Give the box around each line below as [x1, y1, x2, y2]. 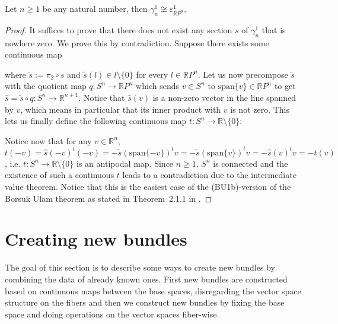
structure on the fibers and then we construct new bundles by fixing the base [5, 296, 285, 309]
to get [274, 80, 296, 92]
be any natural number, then [42, 2, 148, 14]
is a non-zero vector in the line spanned [152, 91, 296, 103]
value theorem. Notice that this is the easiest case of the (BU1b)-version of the [5, 180, 291, 193]
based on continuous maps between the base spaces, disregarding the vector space [5, 284, 301, 297]
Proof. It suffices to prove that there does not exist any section [5, 23, 232, 36]
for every [136, 68, 168, 80]
